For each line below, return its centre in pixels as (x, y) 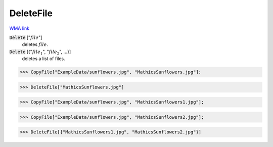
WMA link (19, 28)
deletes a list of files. (43, 59)
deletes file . (35, 44)
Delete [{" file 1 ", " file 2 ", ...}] (40, 52)
